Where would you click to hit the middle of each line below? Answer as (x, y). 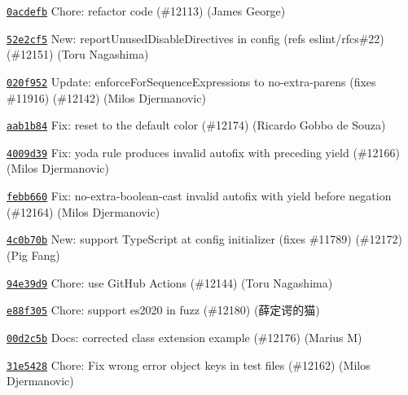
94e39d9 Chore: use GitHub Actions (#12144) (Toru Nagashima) (170, 282)
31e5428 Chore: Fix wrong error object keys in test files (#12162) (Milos (189, 364)
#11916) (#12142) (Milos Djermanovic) (106, 97)
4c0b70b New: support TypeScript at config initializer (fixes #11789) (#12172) (204, 239)
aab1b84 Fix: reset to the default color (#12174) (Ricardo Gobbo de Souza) (196, 125)
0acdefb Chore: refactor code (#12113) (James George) (146, 11)
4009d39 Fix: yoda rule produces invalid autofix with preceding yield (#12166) (204, 152)
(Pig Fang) (33, 255)
